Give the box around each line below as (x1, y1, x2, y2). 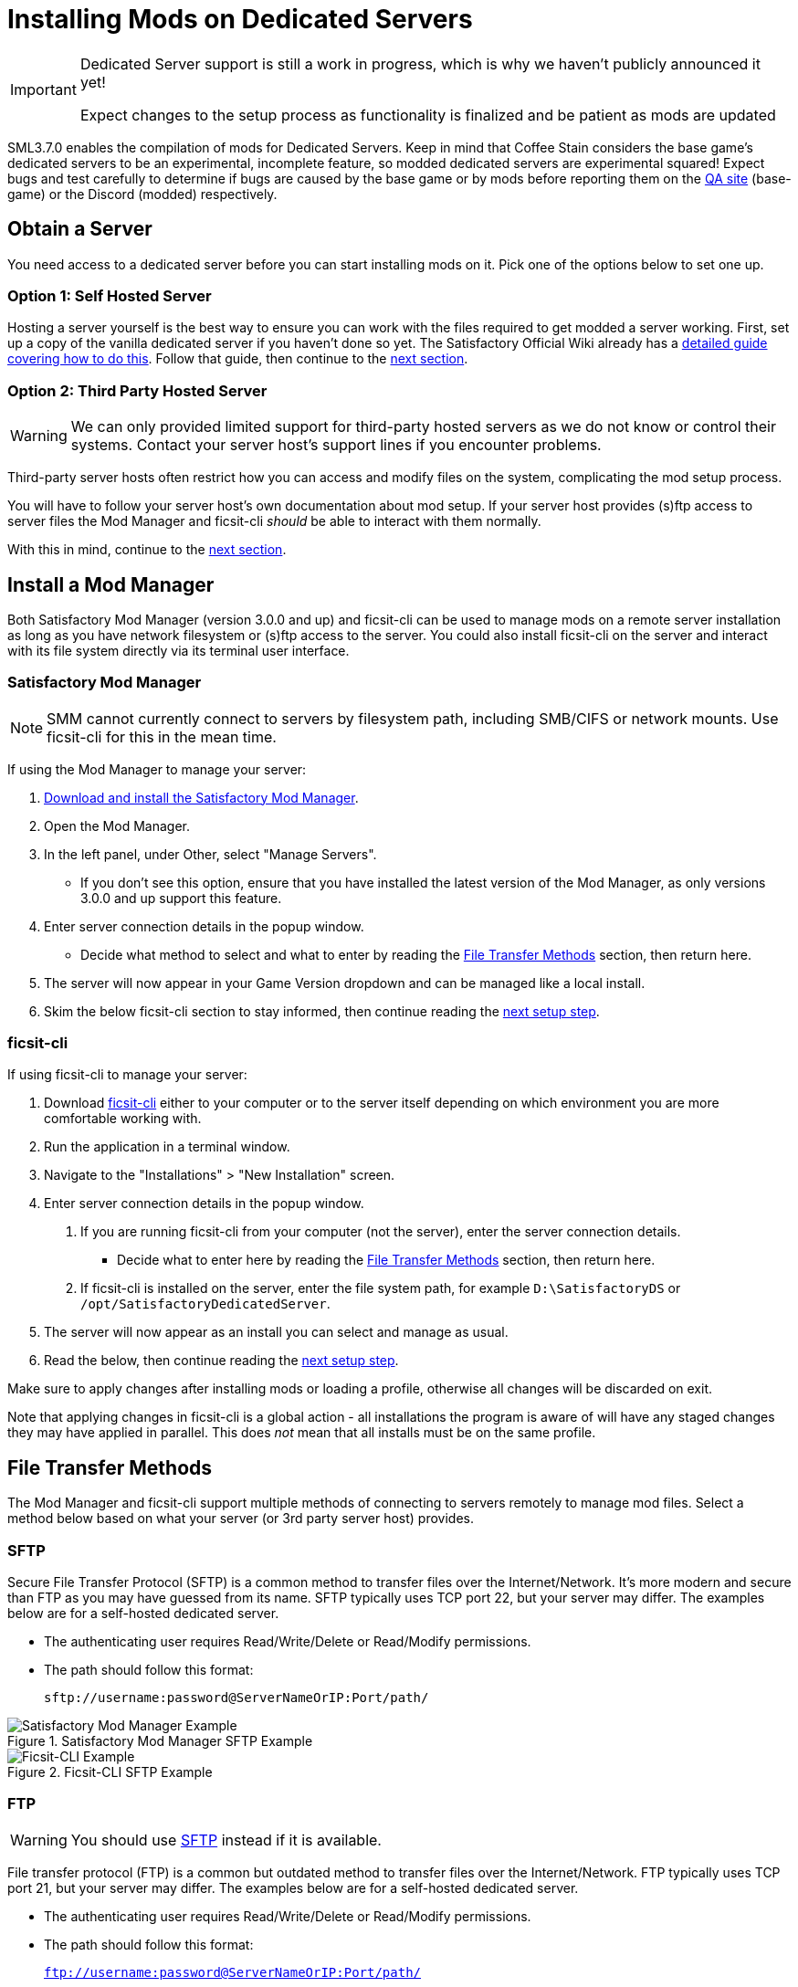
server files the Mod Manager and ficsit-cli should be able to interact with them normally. (7, 513, 541, 530)
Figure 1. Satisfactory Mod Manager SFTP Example (7, 1733, 313, 1750)
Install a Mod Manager (7, 573, 215, 596)
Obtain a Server (7, 217, 152, 241)
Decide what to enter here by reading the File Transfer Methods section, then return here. (117, 1252, 656, 1268)
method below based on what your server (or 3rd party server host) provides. (7, 1510, 474, 1527)
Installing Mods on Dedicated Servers (7, 4, 473, 35)
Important (10, 79, 77, 99)
